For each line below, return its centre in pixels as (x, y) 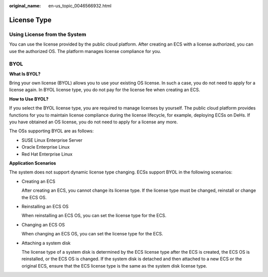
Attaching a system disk (46, 243)
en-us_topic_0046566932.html (80, 6)
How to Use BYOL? (29, 99)
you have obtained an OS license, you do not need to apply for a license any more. (94, 122)
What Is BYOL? (25, 74)
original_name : (25, 6)
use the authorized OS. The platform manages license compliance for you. (85, 51)
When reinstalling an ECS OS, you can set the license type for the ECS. (94, 216)
